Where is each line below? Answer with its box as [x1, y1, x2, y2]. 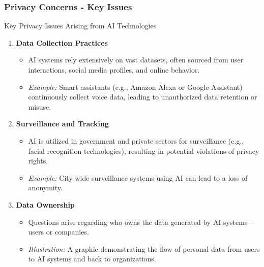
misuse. [28, 101, 51, 112]
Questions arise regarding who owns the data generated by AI [28, 216, 221, 227]
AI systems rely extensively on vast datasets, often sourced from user [28, 54, 244, 65]
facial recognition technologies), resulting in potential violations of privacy [28, 145, 259, 156]
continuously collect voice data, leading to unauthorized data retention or [28, 91, 257, 102]
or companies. [46, 226, 89, 237]
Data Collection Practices [16, 37, 108, 48]
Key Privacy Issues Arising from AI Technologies [4, 20, 157, 31]
